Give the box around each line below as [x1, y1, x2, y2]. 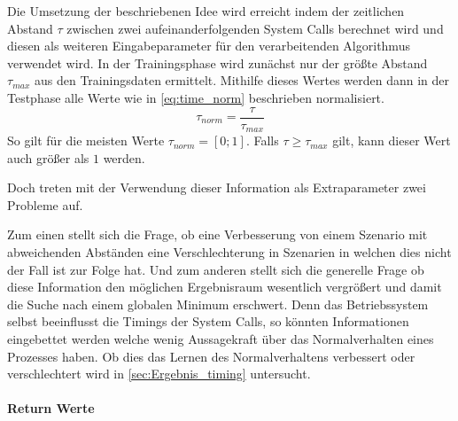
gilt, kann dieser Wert [332, 131, 451, 150]
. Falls [245, 131, 279, 150]
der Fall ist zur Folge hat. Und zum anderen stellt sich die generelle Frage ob [7, 260, 424, 278]
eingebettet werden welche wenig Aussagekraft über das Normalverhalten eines [7, 330, 434, 348]
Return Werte [7, 399, 95, 417]
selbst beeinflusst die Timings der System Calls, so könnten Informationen [7, 312, 409, 331]
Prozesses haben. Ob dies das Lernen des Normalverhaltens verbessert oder [7, 347, 415, 365]
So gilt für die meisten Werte [7, 131, 165, 150]
